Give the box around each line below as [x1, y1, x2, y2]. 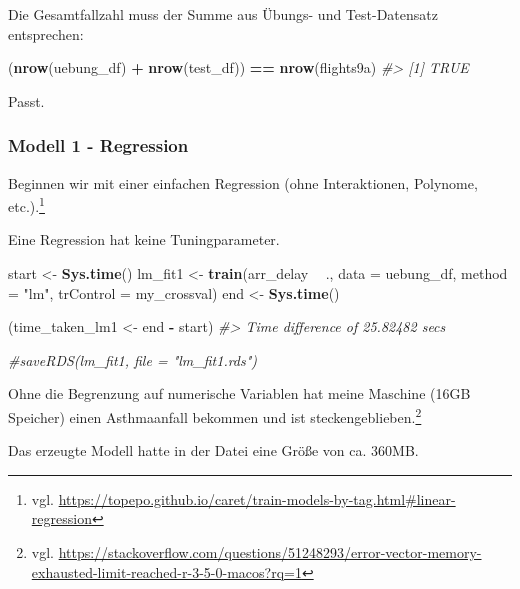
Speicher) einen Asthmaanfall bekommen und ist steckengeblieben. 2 [8, 404, 422, 427]
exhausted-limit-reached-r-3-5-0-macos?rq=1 [31, 561, 302, 582]
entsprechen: [8, 23, 84, 44]
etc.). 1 [8, 193, 45, 216]
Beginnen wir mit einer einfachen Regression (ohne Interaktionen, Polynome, [8, 172, 478, 193]
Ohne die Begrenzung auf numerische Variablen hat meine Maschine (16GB [8, 383, 471, 404]
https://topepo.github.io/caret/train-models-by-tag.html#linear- [58, 488, 456, 509]
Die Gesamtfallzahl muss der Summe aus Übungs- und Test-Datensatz [8, 4, 438, 24]
